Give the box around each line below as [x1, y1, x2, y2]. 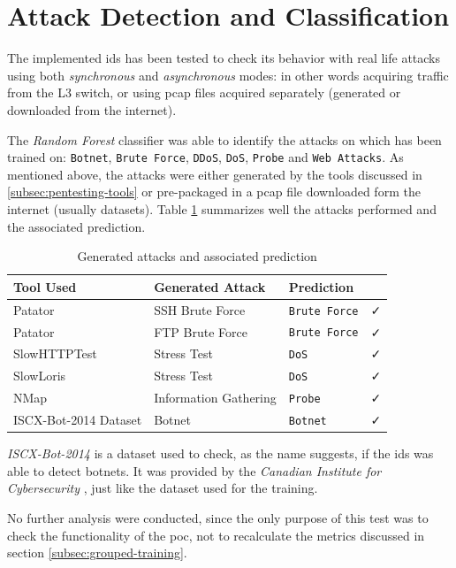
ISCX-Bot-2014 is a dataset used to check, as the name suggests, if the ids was [7, 444, 434, 463]
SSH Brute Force [154, 300, 246, 319]
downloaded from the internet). [7, 100, 177, 119]
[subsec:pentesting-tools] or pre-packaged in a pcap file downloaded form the [7, 182, 421, 201]
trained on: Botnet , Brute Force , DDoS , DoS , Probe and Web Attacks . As [7, 148, 404, 166]
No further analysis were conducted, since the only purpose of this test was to [7, 509, 429, 527]
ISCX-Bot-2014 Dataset [13, 411, 142, 429]
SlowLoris [13, 366, 66, 385]
